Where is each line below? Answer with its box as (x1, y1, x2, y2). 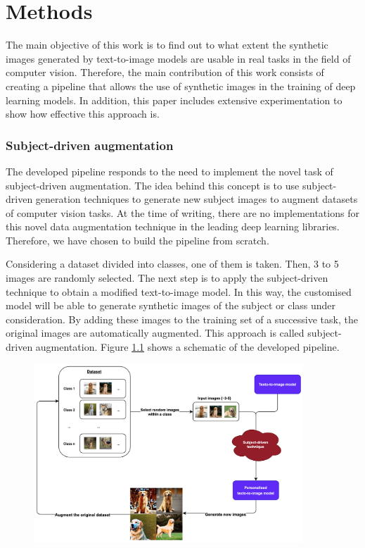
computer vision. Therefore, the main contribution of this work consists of (6, 65, 324, 80)
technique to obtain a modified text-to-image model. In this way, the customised (6, 284, 352, 299)
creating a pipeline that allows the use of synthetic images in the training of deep (6, 78, 356, 93)
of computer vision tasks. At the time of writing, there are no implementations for (6, 205, 359, 220)
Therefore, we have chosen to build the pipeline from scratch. (6, 232, 269, 247)
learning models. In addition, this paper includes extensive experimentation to (6, 92, 342, 107)
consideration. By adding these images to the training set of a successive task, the (6, 311, 358, 326)
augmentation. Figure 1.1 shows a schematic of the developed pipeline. (35, 340, 340, 354)
